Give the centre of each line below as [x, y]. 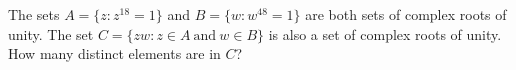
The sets [34, 14]
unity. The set [51, 33]
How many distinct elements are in [114, 53]
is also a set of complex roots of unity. [385, 33]
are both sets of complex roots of [406, 14]
